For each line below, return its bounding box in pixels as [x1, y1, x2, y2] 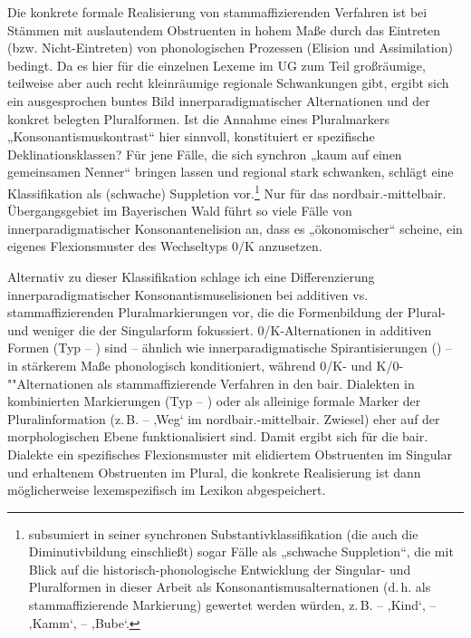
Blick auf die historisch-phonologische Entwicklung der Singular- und [28, 559, 411, 578]
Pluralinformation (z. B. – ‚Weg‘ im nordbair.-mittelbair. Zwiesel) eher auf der [7, 409, 440, 428]
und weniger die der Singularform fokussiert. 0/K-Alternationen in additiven [7, 320, 432, 339]
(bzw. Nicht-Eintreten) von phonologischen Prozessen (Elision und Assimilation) [7, 38, 453, 57]
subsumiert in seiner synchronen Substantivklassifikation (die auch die [28, 524, 418, 543]
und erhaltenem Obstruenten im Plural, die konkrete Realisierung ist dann [7, 462, 421, 481]
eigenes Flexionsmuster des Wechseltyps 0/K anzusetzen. [7, 237, 322, 256]
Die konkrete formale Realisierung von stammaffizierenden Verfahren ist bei [7, 3, 428, 21]
